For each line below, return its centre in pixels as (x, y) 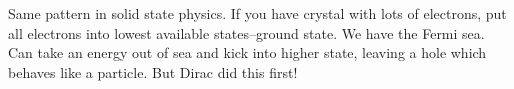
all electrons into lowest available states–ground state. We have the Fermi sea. (246, 32)
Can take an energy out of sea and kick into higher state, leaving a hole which (247, 52)
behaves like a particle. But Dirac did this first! (153, 71)
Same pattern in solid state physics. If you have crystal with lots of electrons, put (257, 13)
